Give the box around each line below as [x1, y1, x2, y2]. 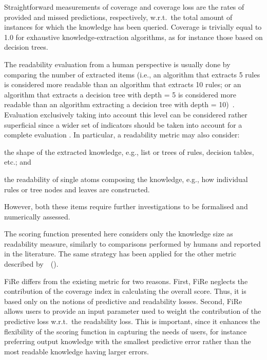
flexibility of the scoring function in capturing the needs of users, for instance [4, 326, 247, 336]
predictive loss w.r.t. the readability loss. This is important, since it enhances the [4, 316, 260, 327]
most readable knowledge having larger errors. [4, 346, 149, 356]
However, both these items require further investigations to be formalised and [4, 201, 248, 212]
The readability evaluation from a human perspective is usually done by [4, 58, 231, 69]
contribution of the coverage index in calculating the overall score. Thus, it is [4, 286, 246, 296]
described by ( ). [4, 258, 59, 269]
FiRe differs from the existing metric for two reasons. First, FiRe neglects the [4, 275, 248, 286]
